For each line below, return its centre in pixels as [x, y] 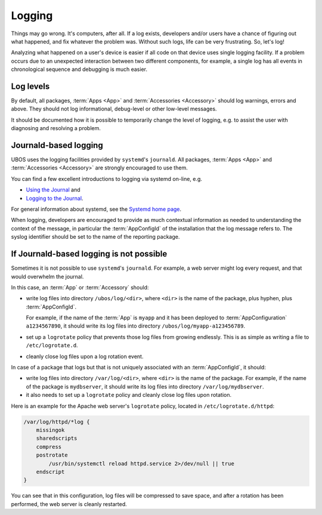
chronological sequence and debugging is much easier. [79, 69]
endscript [50, 472]
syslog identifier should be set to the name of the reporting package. [95, 237]
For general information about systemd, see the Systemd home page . [96, 209]
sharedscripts [57, 438]
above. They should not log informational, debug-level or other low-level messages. [114, 109]
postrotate [52, 455]
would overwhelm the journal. [47, 276]
